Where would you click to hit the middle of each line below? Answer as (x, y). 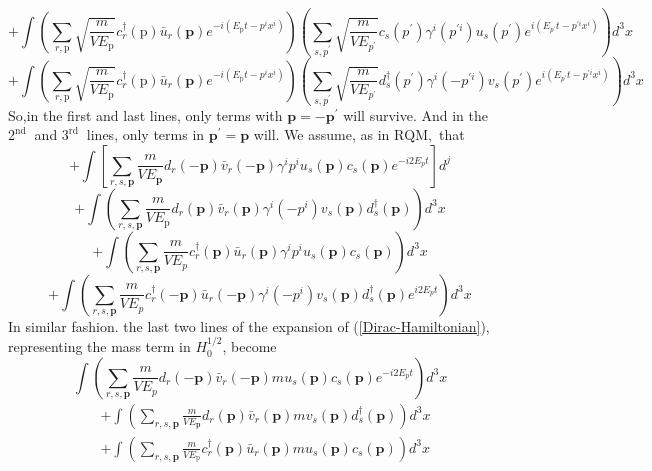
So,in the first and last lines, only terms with (145, 114)
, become (249, 346)
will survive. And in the (415, 114)
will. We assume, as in (321, 134)
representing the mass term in (99, 346)
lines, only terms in (145, 134)
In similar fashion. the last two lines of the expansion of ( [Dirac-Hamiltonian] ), (249, 325)
